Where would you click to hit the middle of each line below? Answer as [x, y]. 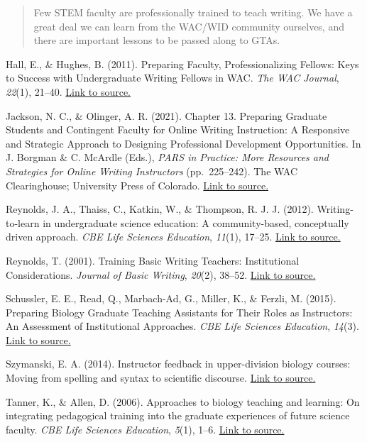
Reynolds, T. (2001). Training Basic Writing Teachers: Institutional [153, 260]
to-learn [23, 222]
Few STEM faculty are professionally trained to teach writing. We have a [193, 12]
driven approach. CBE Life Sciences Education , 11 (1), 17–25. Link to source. [173, 237]
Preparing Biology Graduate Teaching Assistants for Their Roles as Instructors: [179, 312]
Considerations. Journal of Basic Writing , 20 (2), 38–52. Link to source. [161, 274]
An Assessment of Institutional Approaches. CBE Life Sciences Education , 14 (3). [182, 326]
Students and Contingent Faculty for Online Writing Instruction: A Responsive [178, 129]
